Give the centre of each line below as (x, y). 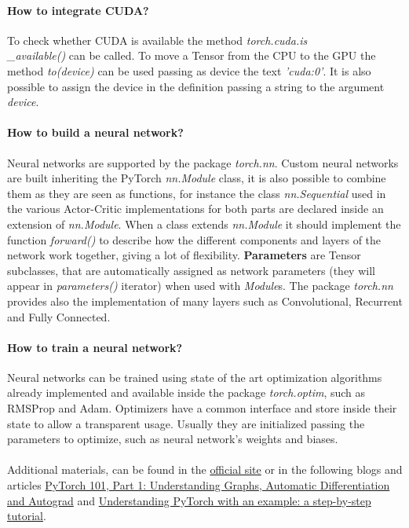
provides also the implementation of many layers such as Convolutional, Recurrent (205, 301)
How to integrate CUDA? (78, 10)
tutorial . (27, 516)
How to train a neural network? (95, 347)
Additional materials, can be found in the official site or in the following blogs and (205, 469)
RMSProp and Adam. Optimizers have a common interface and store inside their (202, 408)
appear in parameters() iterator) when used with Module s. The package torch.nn (200, 286)
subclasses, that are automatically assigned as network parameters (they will (191, 270)
